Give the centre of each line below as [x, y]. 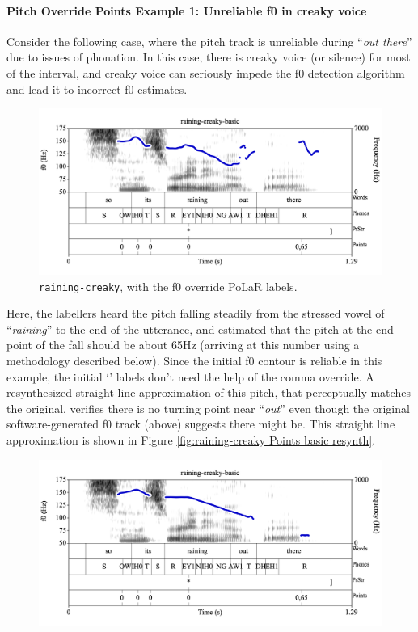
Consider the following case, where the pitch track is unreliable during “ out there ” [209, 41]
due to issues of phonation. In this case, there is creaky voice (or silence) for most [209, 57]
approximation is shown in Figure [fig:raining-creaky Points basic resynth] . [191, 439]
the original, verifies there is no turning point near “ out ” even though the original [208, 408]
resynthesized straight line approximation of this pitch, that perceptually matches [209, 392]
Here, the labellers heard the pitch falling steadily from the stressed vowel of [196, 313]
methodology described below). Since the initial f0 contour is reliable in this [194, 360]
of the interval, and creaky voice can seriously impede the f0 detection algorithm [206, 72]
